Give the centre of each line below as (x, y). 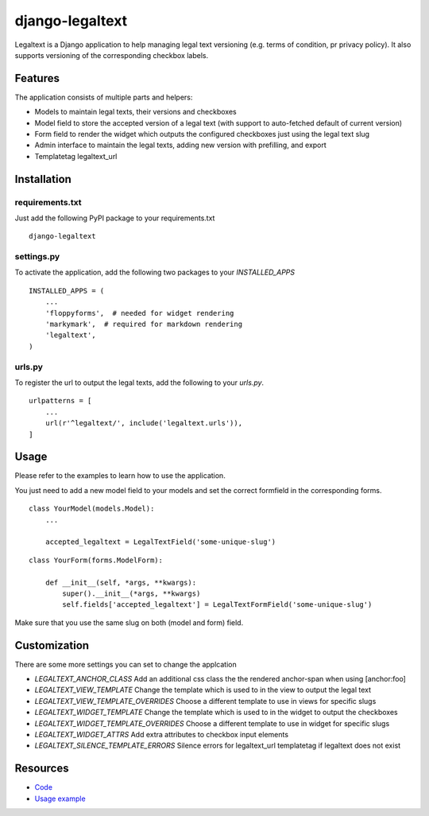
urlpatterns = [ (60, 401)
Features (37, 78)
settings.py (37, 257)
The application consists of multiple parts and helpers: (104, 97)
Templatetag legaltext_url (76, 156)
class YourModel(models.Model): (92, 509)
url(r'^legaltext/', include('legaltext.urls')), (143, 423)
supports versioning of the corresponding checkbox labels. (112, 55)
